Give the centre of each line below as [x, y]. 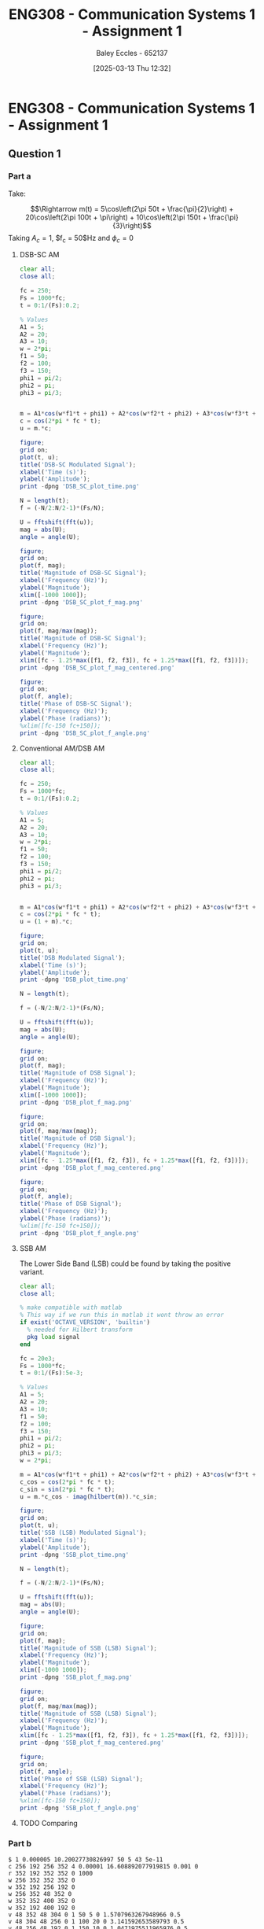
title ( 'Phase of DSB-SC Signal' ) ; [76, 704]
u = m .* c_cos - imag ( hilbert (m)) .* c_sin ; [88, 1496]
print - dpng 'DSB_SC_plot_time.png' [79, 487]
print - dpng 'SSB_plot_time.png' [74, 1555]
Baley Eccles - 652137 [132, 53]
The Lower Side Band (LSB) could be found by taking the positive [125, 1263]
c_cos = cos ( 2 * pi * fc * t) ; [67, 1482]
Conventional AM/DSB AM [62, 748]
